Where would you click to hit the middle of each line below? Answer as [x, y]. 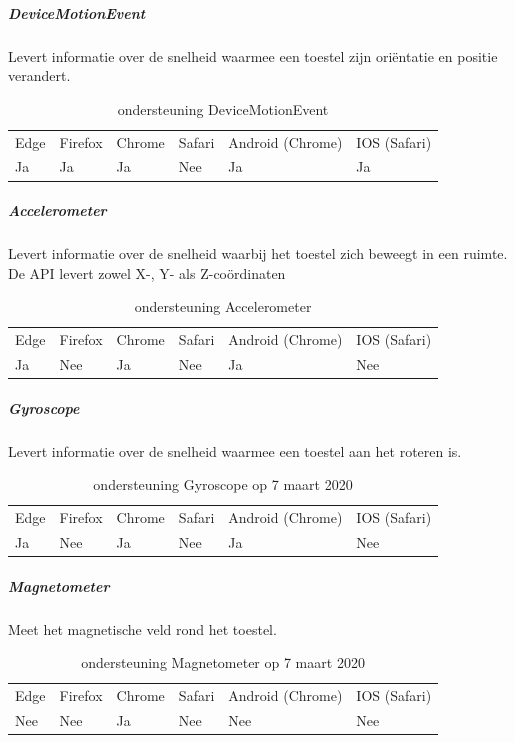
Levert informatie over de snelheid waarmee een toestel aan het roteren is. [235, 450]
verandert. [39, 75]
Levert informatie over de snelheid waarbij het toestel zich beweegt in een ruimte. [258, 253]
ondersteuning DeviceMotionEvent [223, 108]
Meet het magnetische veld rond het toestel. [142, 628]
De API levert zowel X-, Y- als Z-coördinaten [147, 272]
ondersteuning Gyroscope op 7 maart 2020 [223, 484]
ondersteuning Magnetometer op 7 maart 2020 [223, 662]
